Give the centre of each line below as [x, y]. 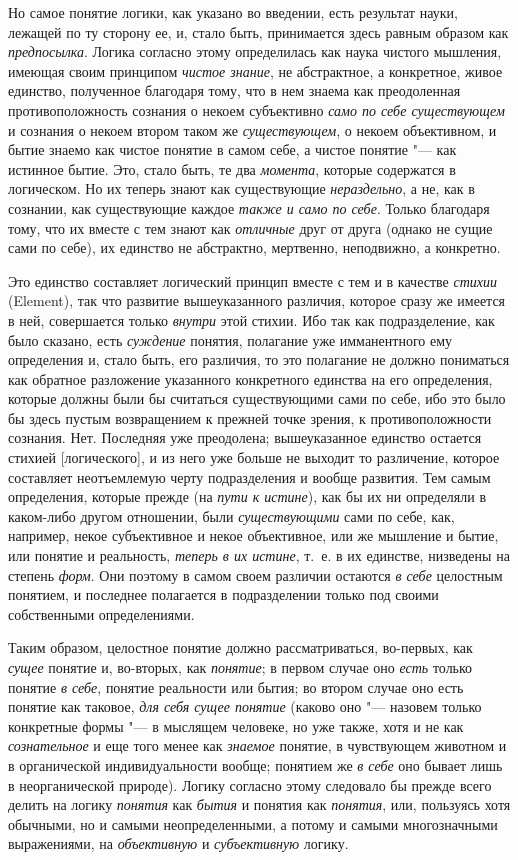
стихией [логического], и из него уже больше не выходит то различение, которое [254, 457]
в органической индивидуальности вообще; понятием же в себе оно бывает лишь [255, 764]
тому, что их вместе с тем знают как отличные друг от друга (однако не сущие [250, 227]
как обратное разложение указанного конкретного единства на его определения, [250, 378]
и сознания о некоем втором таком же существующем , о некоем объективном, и [252, 129]
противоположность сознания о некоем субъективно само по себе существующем [256, 109]
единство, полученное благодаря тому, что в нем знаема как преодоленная [234, 90]
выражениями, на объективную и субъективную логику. [178, 843]
